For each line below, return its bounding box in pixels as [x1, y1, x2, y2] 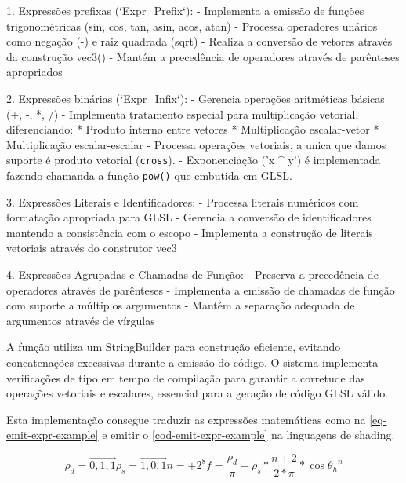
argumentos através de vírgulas [6, 312, 155, 328]
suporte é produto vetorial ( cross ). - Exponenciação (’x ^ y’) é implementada [6, 152, 381, 168]
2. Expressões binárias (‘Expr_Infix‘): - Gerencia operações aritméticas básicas [6, 90, 385, 106]
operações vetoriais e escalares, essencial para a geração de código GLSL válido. [6, 385, 389, 401]
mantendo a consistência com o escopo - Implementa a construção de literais [6, 224, 373, 240]
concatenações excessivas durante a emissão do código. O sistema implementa [6, 354, 379, 370]
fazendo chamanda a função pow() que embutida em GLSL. [6, 167, 292, 183]
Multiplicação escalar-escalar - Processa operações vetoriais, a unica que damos [6, 136, 386, 152]
